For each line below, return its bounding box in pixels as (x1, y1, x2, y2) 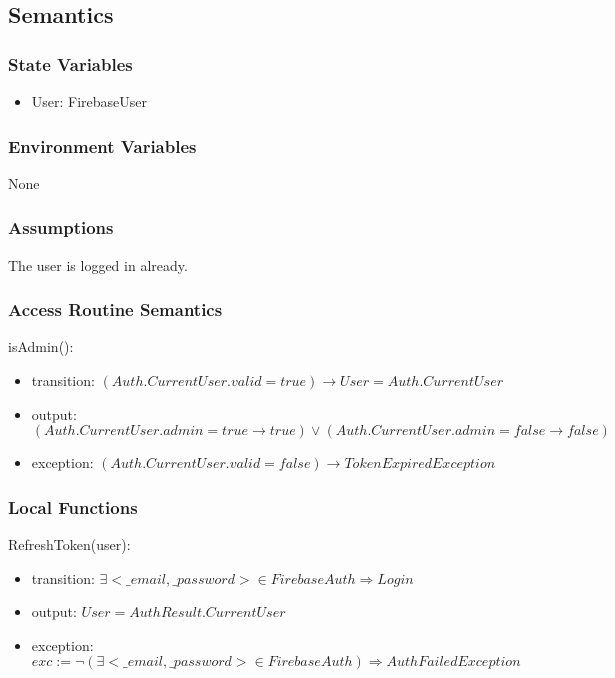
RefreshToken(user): (8, 534, 131, 555)
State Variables (8, 51, 133, 76)
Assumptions (8, 215, 114, 240)
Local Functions (8, 494, 138, 519)
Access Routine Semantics (8, 297, 223, 322)
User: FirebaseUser (31, 91, 148, 111)
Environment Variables (8, 133, 197, 158)
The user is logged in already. (8, 254, 188, 275)
